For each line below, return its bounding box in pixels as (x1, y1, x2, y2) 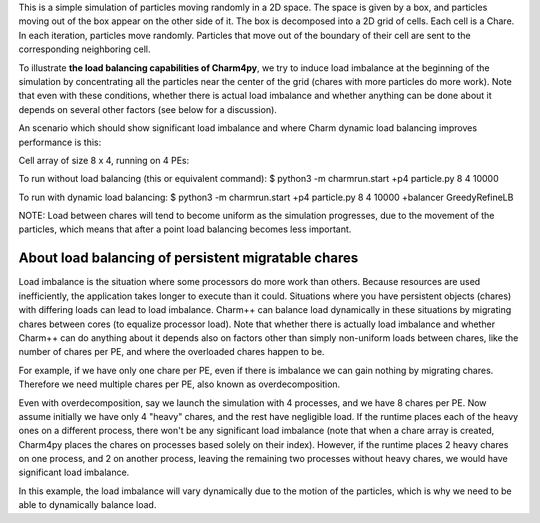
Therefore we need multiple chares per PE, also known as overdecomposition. (18, 378, 341, 390)
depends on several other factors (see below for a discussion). (18, 103, 277, 115)
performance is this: (18, 136, 102, 148)
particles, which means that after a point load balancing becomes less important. (18, 223, 352, 235)
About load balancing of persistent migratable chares (18, 250, 359, 267)
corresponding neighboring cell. (18, 43, 151, 55)
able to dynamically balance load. (18, 499, 157, 511)
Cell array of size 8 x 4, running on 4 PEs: (18, 154, 190, 166)
